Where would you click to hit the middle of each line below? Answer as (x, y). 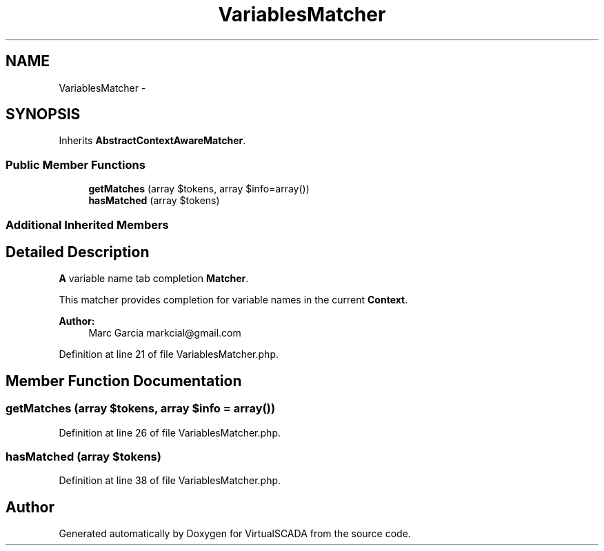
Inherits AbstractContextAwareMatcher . (152, 141)
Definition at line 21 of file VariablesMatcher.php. (169, 354)
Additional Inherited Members (87, 224)
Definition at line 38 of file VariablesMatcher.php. (170, 481)
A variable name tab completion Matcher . (154, 279)
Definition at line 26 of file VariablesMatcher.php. (170, 432)
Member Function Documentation (124, 381)
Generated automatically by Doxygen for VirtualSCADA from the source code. (235, 534)
